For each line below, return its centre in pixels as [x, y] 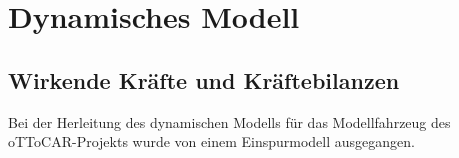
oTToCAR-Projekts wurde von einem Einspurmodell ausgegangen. [211, 141]
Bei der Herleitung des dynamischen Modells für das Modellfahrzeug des [229, 121]
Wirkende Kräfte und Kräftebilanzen [204, 79]
